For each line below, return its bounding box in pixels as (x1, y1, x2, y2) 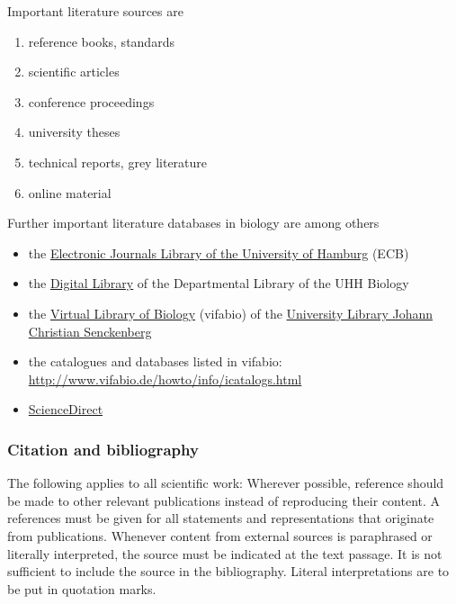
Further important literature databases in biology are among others (7, 213, 380, 232)
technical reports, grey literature (28, 152, 208, 171)
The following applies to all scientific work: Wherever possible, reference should (7, 473, 444, 492)
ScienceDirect (28, 400, 103, 419)
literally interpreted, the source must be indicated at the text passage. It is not (7, 544, 443, 563)
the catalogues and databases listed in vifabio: (28, 352, 282, 371)
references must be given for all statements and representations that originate (7, 509, 434, 527)
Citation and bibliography (7, 437, 199, 460)
